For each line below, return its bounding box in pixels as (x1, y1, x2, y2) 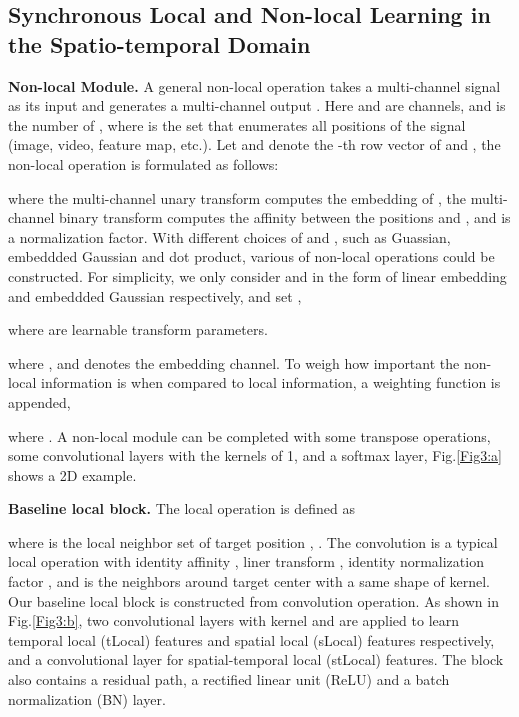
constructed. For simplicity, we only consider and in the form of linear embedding (8, 265, 507, 286)
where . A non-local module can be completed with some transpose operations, (8, 425, 491, 446)
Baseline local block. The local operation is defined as (8, 498, 355, 519)
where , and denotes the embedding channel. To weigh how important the (8, 352, 460, 373)
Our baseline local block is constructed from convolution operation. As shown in (8, 590, 499, 611)
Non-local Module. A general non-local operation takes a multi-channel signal (8, 75, 501, 96)
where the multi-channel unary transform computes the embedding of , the (8, 187, 467, 208)
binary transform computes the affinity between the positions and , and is (58, 207, 511, 228)
